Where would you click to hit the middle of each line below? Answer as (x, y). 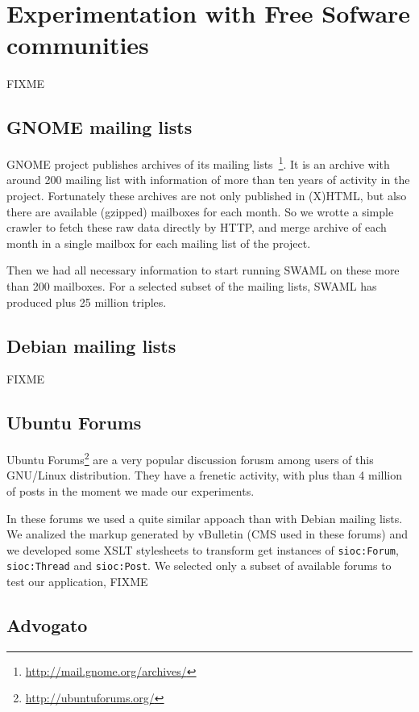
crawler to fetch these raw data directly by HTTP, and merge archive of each (197, 227)
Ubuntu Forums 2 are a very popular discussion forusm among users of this (190, 458)
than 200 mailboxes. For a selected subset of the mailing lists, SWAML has (192, 285)
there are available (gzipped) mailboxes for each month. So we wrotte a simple (200, 211)
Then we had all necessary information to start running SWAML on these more (203, 270)
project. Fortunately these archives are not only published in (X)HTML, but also (207, 195)
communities (78, 45)
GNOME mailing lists (100, 127)
